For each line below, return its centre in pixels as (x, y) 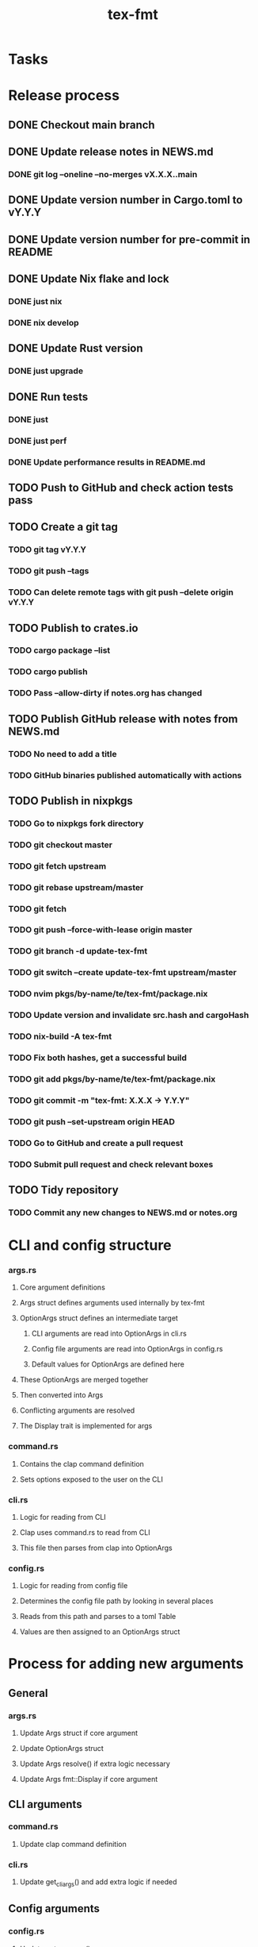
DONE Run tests (48, 397)
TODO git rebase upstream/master (76, 887)
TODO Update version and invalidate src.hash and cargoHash (129, 1016)
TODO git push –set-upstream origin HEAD (92, 1121)
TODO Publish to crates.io (73, 628)
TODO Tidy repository (63, 1190)
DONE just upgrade (46, 371)
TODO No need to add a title (63, 754)
